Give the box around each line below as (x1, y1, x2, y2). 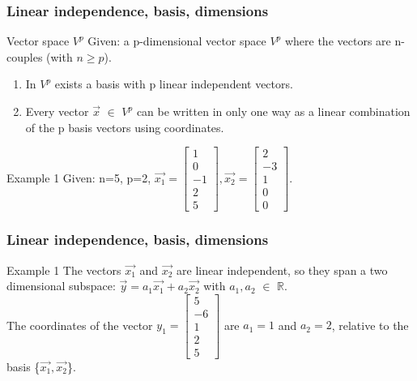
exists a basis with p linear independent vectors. (54, 75, 293, 92)
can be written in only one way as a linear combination (136, 103, 411, 119)
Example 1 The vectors (6, 261, 121, 278)
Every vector (25, 103, 89, 119)
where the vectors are (284, 32, 391, 49)
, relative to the (331, 316, 409, 333)
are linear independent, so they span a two (177, 261, 388, 278)
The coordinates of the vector (6, 316, 153, 333)
